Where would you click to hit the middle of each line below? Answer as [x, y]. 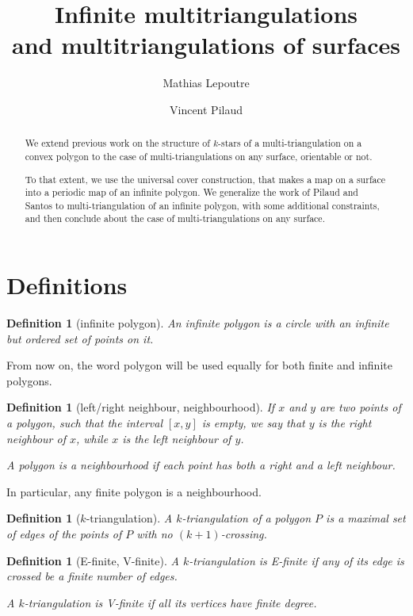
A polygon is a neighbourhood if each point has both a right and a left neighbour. [201, 465]
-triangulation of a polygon [247, 518]
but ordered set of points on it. [80, 338]
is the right [345, 423]
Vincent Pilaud [206, 109]
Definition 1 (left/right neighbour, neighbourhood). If [141, 407]
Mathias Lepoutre [206, 83]
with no [155, 534]
